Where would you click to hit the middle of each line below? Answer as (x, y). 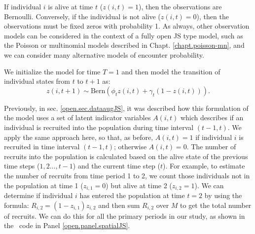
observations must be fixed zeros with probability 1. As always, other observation (127, 26)
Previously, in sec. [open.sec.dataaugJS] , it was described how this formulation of (126, 108)
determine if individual (38, 195)
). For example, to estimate (204, 166)
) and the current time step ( (116, 166)
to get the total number (216, 205)
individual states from (37, 81)
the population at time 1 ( (44, 185)
